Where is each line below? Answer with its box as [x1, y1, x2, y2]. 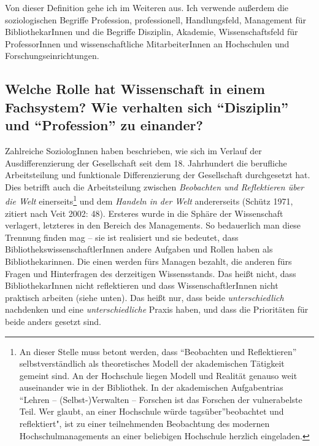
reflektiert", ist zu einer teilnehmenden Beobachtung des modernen [19, 417, 270, 430]
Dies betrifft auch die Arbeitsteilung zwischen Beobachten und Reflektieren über [5, 180, 304, 193]
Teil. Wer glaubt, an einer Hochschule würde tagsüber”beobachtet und [19, 405, 284, 418]
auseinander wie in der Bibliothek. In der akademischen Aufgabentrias [19, 381, 283, 394]
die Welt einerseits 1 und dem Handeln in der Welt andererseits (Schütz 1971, [5, 193, 293, 207]
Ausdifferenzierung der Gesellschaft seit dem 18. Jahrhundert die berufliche [5, 156, 287, 169]
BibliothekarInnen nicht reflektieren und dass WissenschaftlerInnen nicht [5, 279, 279, 292]
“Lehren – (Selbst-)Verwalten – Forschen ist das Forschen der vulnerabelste [19, 393, 302, 405]
